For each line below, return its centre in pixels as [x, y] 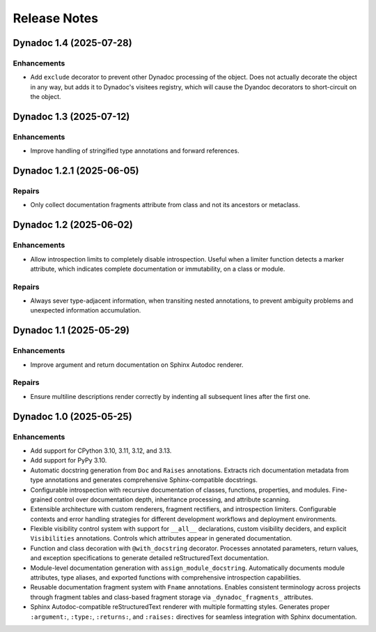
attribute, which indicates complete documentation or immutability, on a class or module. [158, 269]
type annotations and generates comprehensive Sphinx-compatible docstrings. [144, 480]
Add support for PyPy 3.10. [69, 460]
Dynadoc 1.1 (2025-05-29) [71, 330]
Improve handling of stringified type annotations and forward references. [135, 151]
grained [41, 499]
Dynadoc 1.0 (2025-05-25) [72, 416]
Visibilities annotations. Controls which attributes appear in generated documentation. [161, 539]
